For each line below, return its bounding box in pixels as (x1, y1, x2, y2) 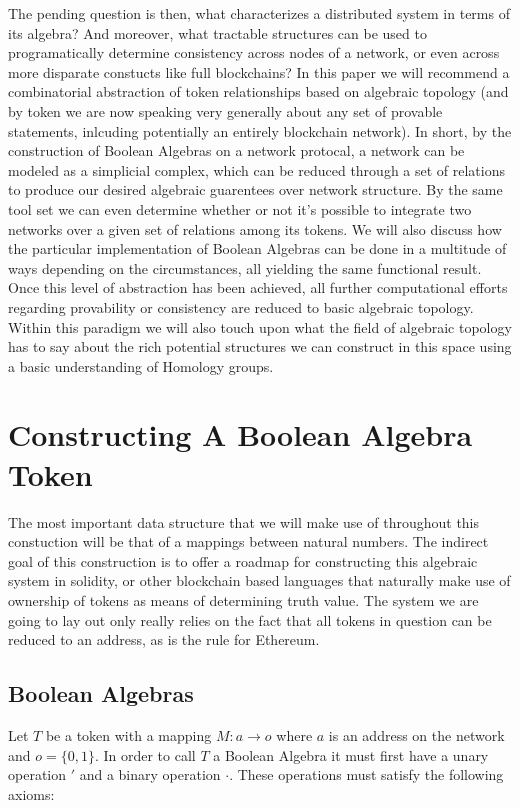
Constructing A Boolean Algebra (8, 414, 473, 455)
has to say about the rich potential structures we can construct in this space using (8, 336, 512, 357)
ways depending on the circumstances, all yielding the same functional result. (8, 257, 482, 278)
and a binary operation (79, 764, 221, 785)
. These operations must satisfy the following (229, 764, 504, 785)
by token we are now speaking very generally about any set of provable (8, 100, 443, 121)
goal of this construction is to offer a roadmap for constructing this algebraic (8, 550, 478, 571)
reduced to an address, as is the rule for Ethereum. (8, 629, 320, 650)
